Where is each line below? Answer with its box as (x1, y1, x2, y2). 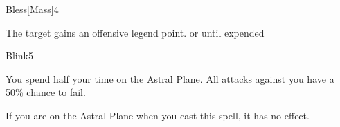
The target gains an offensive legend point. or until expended (6, 25, 265, 39)
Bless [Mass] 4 (6, 2, 59, 16)
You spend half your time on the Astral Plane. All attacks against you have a (6, 71, 334, 86)
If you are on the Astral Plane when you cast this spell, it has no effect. (6, 108, 310, 122)
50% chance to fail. (6, 85, 86, 99)
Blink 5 (6, 48, 33, 63)
